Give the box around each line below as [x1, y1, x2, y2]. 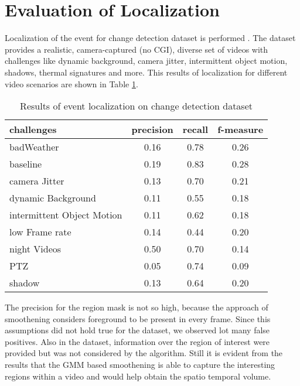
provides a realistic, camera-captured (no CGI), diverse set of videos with [5, 43, 268, 55]
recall [182, 122, 209, 136]
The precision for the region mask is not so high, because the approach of [5, 301, 268, 313]
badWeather [9, 140, 59, 154]
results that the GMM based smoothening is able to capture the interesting [5, 358, 275, 371]
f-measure [217, 122, 264, 136]
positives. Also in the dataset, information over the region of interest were [5, 335, 270, 347]
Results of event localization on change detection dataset [20, 99, 253, 113]
